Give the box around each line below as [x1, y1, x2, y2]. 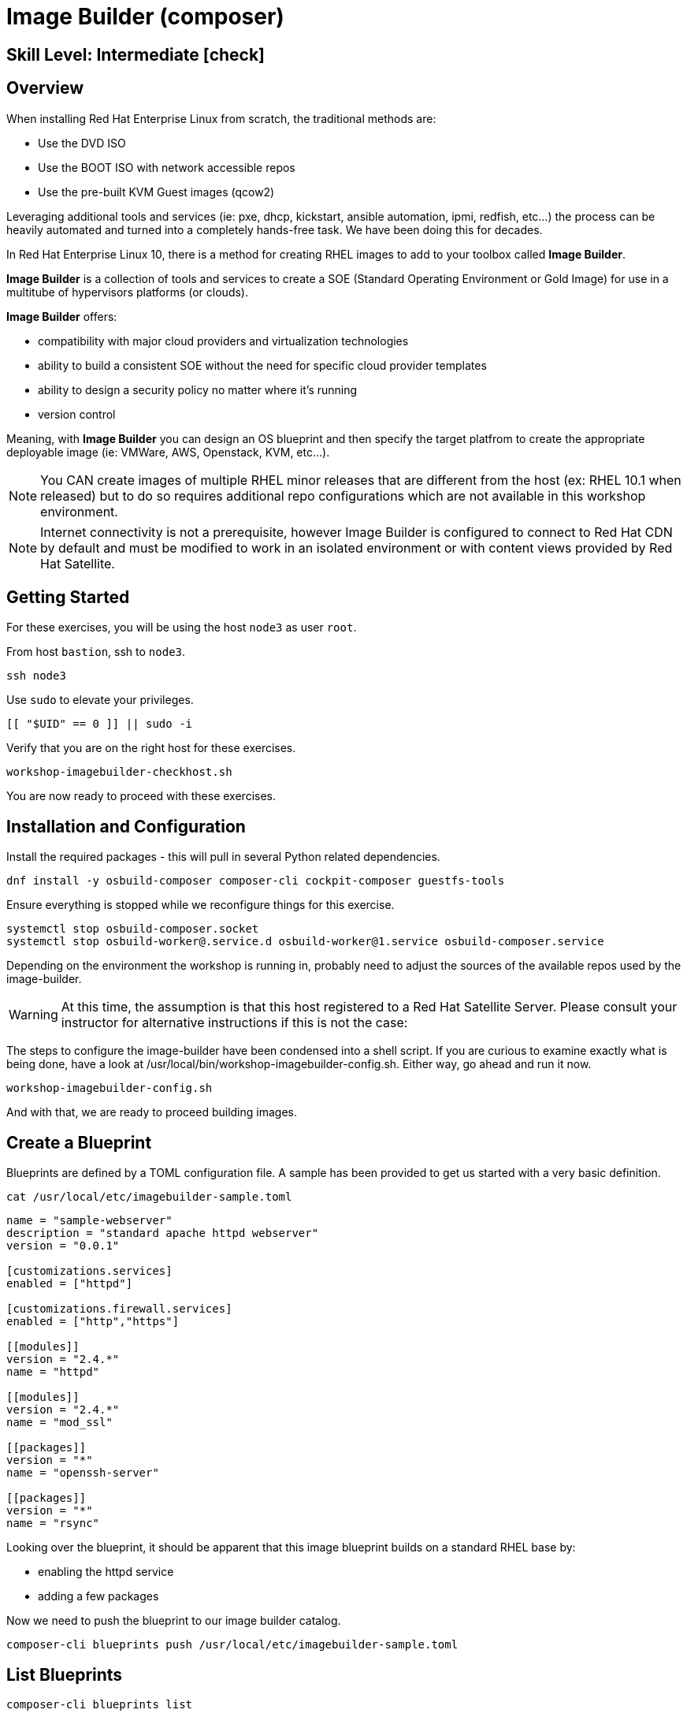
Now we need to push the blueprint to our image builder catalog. [6, 1614, 341, 1628]
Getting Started [6, 587, 130, 608]
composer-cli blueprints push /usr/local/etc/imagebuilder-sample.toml [6, 1638, 459, 1652]
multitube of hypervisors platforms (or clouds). [6, 285, 248, 299]
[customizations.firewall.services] [6, 1302, 232, 1316]
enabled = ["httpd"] [6, 1277, 133, 1291]
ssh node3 [6, 669, 66, 683]
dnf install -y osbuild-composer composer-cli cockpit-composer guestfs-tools [6, 874, 505, 888]
